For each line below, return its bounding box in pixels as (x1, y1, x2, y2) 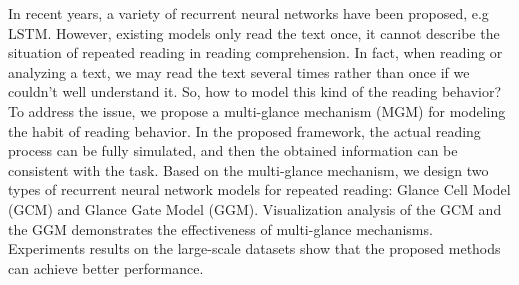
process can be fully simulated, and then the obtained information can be (8, 140, 458, 161)
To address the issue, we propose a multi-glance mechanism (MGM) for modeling (8, 100, 506, 121)
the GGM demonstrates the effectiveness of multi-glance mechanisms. (8, 218, 433, 239)
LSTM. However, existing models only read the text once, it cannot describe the (8, 22, 500, 43)
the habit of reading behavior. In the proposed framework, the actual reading (8, 120, 481, 141)
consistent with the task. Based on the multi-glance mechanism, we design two (8, 159, 489, 180)
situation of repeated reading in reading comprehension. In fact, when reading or (8, 42, 503, 63)
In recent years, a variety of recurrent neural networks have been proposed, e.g (8, 3, 489, 23)
